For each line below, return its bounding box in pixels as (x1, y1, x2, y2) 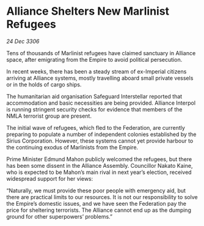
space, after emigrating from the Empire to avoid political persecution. (6, 56, 183, 63)
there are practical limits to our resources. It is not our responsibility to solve (6, 193, 198, 200)
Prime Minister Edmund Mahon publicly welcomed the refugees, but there (6, 155, 192, 163)
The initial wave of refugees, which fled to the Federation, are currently (6, 124, 185, 131)
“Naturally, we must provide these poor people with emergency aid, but (6, 187, 186, 194)
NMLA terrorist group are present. (6, 112, 92, 119)
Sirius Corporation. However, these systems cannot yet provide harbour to (6, 137, 194, 145)
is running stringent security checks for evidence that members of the (6, 105, 183, 113)
